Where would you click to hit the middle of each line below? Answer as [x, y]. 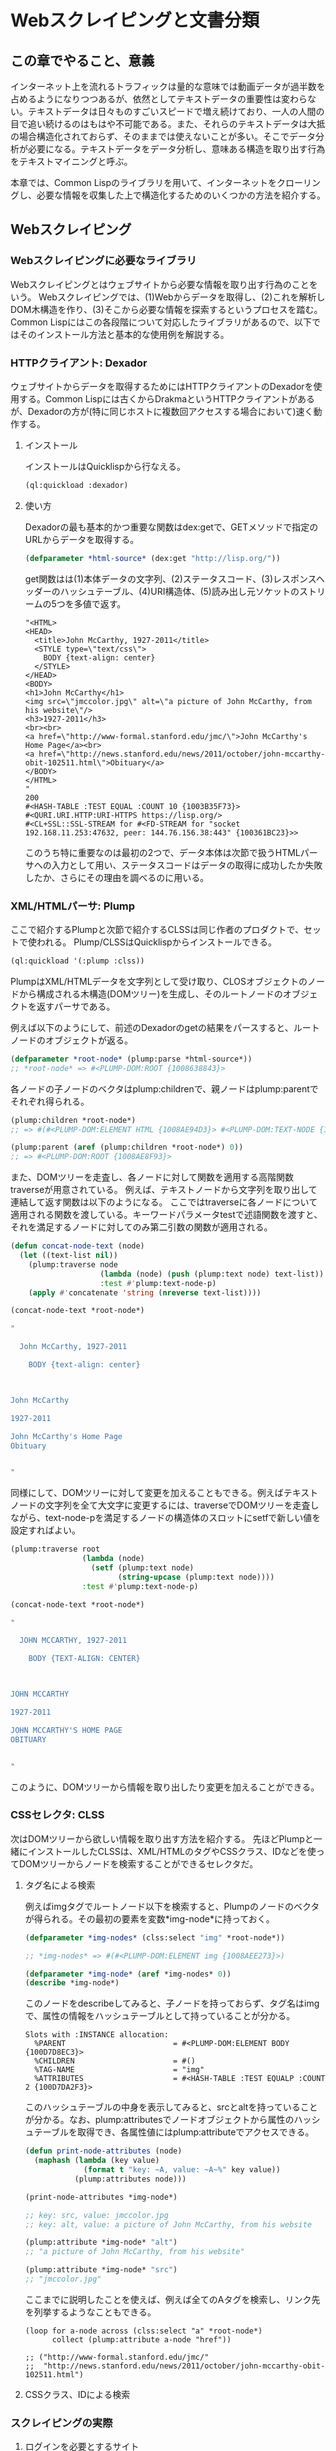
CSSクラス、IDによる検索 [77, 2394]
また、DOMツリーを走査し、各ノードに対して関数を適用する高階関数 [152, 1177]
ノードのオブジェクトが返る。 [71, 1040]
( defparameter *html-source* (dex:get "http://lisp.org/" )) [152, 558]
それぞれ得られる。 [50, 1101]
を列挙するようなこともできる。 [90, 2312]
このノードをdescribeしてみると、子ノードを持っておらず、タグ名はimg [172, 2003]
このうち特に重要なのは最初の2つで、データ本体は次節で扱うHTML [162, 852]
